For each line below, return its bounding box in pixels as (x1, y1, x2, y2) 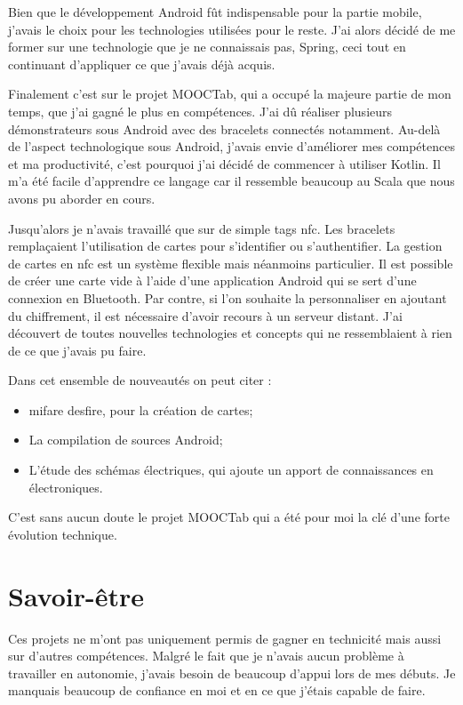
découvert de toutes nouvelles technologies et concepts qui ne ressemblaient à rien (8, 324, 452, 342)
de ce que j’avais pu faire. (8, 340, 147, 359)
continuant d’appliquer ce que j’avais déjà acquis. (8, 54, 275, 73)
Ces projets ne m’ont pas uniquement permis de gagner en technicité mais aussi (8, 629, 442, 647)
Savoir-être (8, 577, 145, 613)
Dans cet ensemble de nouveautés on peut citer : (8, 371, 272, 389)
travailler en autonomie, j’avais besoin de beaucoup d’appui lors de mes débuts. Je (8, 663, 456, 682)
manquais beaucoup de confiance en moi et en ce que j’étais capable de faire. (8, 681, 426, 700)
